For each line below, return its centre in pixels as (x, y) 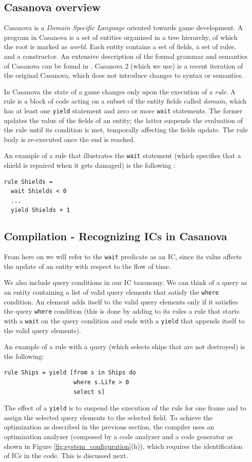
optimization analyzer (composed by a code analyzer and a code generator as (119, 436)
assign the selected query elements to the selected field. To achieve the (109, 417)
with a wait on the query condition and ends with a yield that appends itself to (124, 320)
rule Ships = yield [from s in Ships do (70, 373)
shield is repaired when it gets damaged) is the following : (90, 165)
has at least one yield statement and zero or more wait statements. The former (123, 110)
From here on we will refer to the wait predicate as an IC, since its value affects (123, 257)
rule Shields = (28, 182)
